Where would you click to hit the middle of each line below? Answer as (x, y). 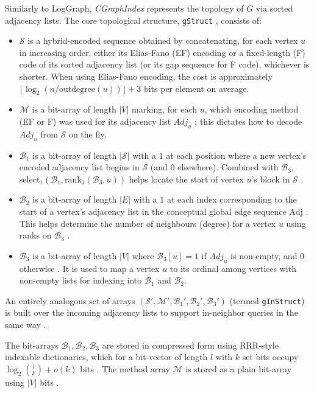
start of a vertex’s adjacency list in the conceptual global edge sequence (153, 211)
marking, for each (165, 109)
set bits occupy (270, 357)
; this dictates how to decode (248, 121)
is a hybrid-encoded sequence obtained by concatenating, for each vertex (163, 40)
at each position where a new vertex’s (236, 155)
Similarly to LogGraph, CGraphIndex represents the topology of (124, 8)
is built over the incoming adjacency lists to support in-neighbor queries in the (152, 312)
